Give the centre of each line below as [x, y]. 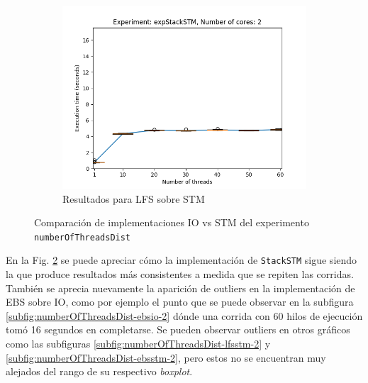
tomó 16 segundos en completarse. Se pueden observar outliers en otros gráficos [178, 329]
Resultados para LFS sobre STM [134, 198]
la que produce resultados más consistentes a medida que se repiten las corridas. [180, 274]
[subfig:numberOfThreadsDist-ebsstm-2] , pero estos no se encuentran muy [166, 357]
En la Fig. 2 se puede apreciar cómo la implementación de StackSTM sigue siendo [182, 260]
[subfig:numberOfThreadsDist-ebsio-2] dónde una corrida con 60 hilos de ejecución [184, 315]
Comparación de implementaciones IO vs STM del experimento [172, 222]
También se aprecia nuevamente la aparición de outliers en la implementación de [180, 288]
